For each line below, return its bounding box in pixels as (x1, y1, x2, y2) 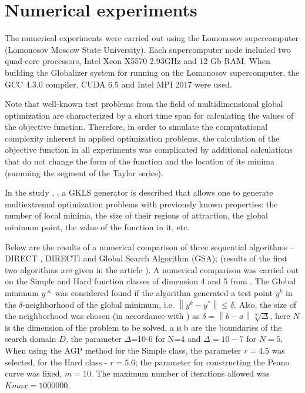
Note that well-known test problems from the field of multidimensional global (5, 98, 283, 110)
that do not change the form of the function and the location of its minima (5, 155, 275, 167)
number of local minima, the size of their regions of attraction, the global (5, 209, 268, 221)
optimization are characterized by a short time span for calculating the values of (5, 109, 294, 121)
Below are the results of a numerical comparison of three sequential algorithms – (5, 240, 294, 253)
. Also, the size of (234, 298, 297, 310)
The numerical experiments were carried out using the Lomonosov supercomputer (5, 32, 299, 44)
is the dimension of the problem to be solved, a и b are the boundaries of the (5, 321, 282, 333)
